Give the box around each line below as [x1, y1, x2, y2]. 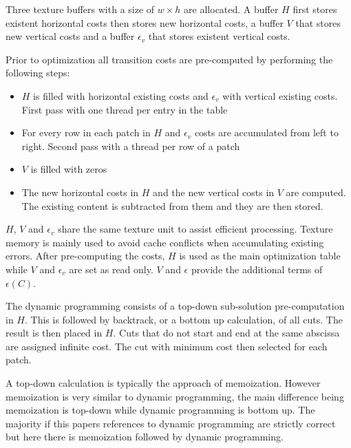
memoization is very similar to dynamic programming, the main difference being [6, 389, 344, 403]
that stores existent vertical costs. [148, 29, 290, 43]
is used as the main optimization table [179, 248, 341, 263]
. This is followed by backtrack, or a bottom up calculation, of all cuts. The [24, 312, 343, 326]
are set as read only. [69, 262, 153, 276]
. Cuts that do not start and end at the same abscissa [113, 326, 340, 340]
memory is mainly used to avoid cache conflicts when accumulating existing [6, 235, 324, 249]
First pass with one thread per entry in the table [21, 102, 228, 116]
